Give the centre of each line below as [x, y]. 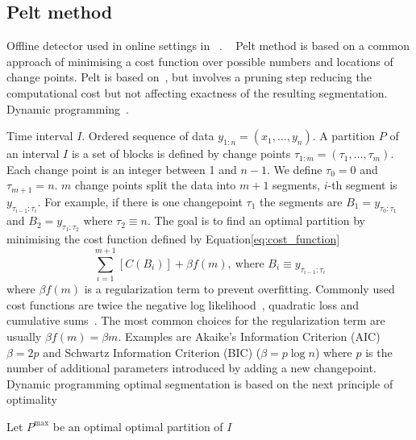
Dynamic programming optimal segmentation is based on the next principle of [200, 383]
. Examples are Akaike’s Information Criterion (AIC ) [249, 336]
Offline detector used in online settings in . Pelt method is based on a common [208, 46]
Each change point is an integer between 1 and [122, 169]
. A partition [344, 136]
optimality [32, 399]
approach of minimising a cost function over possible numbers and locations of [200, 61]
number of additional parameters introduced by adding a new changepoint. [191, 368]
